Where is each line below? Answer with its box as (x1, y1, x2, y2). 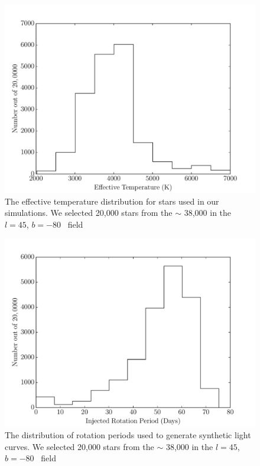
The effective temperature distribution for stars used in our (5, 195, 219, 207)
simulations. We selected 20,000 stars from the (5, 206, 173, 219)
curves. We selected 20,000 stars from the (5, 440, 154, 452)
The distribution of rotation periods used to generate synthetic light (5, 428, 251, 441)
